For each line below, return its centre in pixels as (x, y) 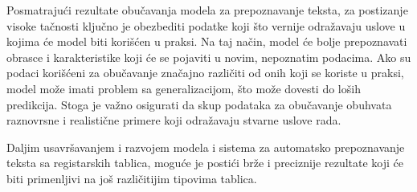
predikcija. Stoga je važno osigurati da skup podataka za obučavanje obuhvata (199, 104)
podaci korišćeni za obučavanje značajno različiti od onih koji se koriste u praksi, (205, 73)
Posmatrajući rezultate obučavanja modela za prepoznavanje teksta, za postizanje (207, 10)
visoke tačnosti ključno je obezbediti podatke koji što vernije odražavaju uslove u (206, 25)
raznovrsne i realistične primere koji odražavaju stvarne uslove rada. (174, 120)
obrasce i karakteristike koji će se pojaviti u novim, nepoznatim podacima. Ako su (209, 57)
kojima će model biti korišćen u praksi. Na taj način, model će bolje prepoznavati (207, 41)
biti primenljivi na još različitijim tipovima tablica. (132, 178)
